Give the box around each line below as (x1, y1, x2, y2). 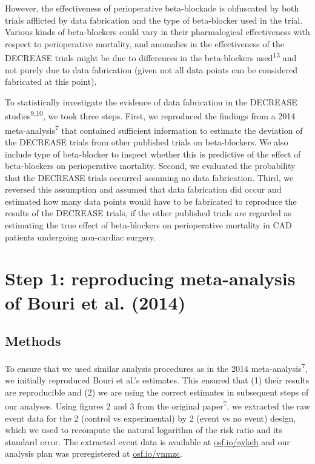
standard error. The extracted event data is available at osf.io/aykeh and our (5, 435, 290, 448)
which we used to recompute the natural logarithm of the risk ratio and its (5, 423, 282, 436)
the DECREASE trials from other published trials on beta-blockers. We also (5, 135, 288, 148)
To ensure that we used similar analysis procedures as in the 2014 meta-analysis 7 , (5, 360, 308, 374)
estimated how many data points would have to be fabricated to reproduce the (5, 194, 297, 207)
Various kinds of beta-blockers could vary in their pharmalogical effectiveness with (5, 25, 310, 38)
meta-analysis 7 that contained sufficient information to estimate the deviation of (5, 122, 303, 136)
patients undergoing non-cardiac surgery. (5, 230, 156, 243)
